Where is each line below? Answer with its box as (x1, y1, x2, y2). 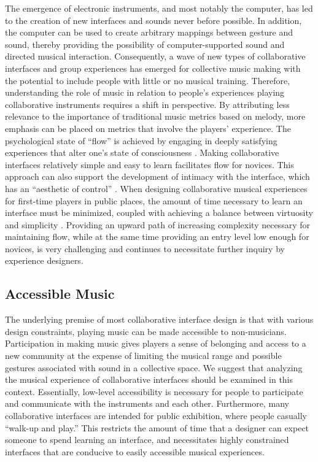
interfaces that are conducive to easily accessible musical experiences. (5, 445, 265, 458)
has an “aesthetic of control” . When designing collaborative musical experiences (5, 182, 308, 194)
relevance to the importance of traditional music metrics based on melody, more (5, 110, 306, 123)
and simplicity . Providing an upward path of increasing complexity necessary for (5, 218, 310, 231)
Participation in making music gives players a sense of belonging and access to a (5, 337, 306, 350)
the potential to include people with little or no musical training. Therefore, (5, 74, 290, 87)
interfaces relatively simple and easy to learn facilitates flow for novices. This (5, 158, 294, 171)
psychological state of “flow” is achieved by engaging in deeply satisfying (5, 134, 277, 147)
